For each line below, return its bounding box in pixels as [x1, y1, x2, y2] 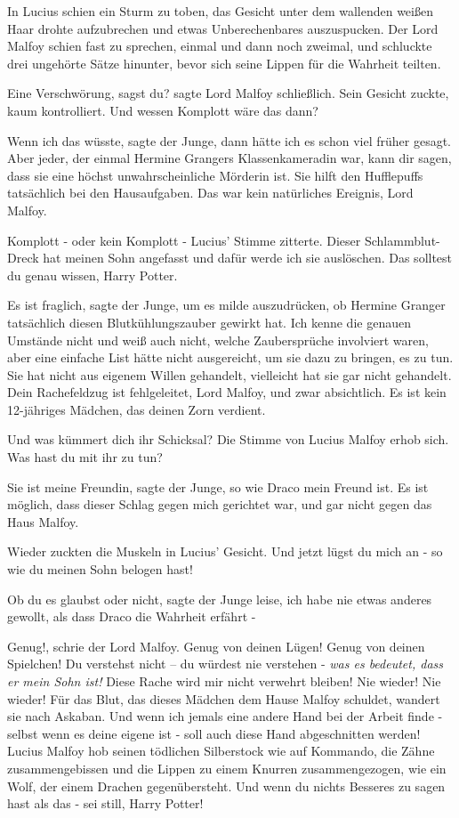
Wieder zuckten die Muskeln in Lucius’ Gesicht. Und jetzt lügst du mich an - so [7, 542, 443, 561]
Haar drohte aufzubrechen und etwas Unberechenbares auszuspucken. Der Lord [7, 19, 439, 37]
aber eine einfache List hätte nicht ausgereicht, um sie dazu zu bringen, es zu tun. [7, 348, 454, 367]
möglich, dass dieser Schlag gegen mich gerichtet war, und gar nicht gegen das [7, 495, 432, 514]
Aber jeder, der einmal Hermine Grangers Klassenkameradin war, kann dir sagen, [7, 149, 452, 167]
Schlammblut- [364, 231, 440, 249]
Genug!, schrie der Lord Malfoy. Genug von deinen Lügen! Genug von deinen [7, 636, 425, 655]
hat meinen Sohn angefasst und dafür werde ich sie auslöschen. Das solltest [43, 248, 453, 267]
